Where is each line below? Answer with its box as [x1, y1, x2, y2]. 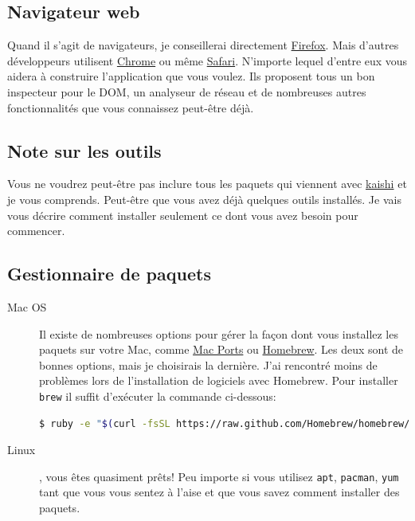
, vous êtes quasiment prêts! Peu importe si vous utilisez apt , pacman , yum [39, 468, 399, 484]
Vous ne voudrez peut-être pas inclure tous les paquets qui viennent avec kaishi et [7, 175, 407, 192]
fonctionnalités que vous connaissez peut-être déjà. [7, 99, 254, 116]
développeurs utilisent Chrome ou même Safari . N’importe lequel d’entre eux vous [7, 52, 408, 69]
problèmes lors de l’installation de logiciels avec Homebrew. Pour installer [39, 372, 398, 389]
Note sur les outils [7, 138, 162, 163]
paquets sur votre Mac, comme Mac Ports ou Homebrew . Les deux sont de [39, 341, 404, 358]
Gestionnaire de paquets [7, 261, 211, 286]
